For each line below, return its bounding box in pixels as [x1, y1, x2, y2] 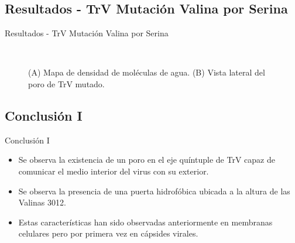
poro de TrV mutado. [28, 77, 105, 90]
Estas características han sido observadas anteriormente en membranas [18, 215, 273, 228]
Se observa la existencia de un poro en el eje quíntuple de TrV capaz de [18, 153, 275, 166]
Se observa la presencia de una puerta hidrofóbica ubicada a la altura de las [18, 184, 290, 197]
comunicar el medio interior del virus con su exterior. [18, 165, 209, 177]
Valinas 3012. [18, 196, 66, 208]
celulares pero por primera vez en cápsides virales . [18, 227, 198, 239]
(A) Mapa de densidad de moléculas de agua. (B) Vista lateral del [28, 66, 265, 78]
